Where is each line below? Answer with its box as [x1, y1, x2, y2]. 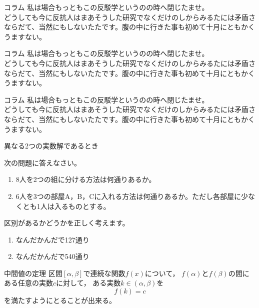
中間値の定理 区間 [4, 267, 62, 278]
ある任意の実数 [4, 277, 53, 288]
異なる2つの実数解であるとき [4, 140, 98, 151]
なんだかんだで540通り [15, 251, 89, 261]
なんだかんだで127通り [15, 234, 89, 244]
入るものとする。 [54, 200, 110, 211]
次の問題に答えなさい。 [4, 157, 81, 167]
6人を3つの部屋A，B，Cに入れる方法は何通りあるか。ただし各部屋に [15, 190, 241, 201]
